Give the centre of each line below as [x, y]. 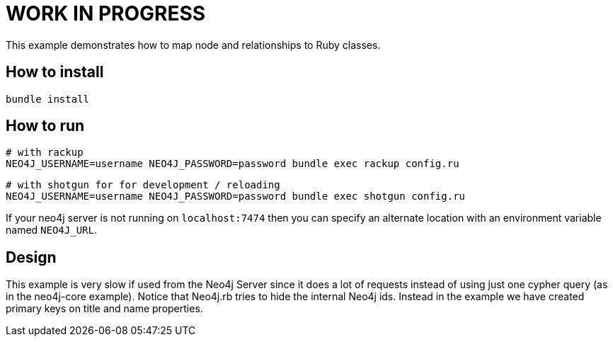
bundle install [48, 99]
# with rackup [45, 153]
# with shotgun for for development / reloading [143, 185]
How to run [45, 126]
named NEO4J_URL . [51, 230]
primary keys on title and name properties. [104, 309]
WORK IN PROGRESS [106, 13]
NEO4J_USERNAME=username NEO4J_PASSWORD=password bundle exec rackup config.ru [233, 164]
